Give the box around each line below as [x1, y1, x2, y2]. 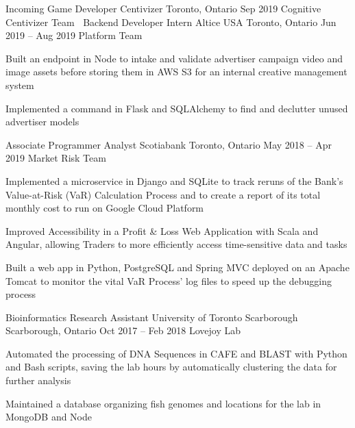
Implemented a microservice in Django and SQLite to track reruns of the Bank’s [5, 173, 343, 188]
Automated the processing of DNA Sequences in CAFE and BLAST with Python [5, 346, 347, 360]
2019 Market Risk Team [5, 151, 106, 165]
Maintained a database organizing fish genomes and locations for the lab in [5, 396, 321, 410]
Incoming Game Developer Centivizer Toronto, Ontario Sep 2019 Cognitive [5, 1, 321, 15]
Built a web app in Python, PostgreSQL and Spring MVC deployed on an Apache [5, 260, 350, 274]
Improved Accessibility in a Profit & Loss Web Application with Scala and [5, 223, 319, 238]
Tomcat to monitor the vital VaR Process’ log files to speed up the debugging [5, 273, 332, 288]
